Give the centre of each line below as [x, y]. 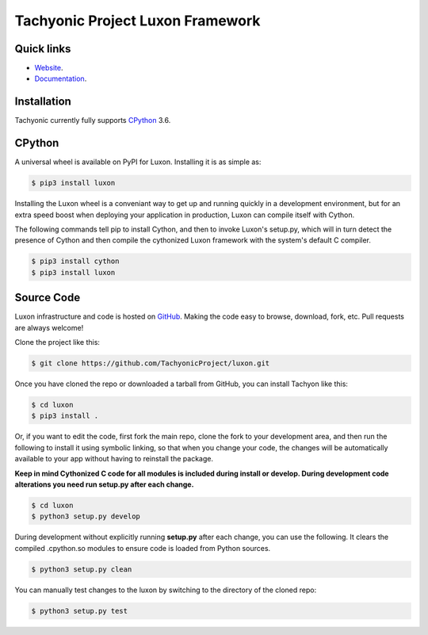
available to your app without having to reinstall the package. [114, 459]
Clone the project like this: [57, 342]
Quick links [43, 49]
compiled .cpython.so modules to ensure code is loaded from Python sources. [143, 548]
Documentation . [61, 78]
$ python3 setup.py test [80, 611]
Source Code [48, 298]
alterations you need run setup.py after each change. [104, 484]
